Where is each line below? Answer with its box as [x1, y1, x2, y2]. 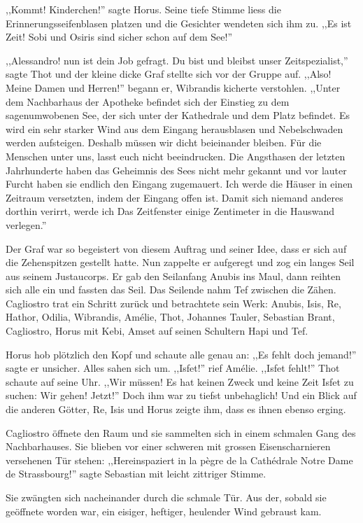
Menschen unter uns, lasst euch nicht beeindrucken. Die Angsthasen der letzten [6, 148, 346, 163]
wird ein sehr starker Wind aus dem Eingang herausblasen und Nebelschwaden [6, 121, 343, 136]
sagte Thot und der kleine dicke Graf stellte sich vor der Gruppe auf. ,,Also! [6, 67, 332, 81]
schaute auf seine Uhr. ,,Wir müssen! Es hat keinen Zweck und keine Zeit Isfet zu [6, 374, 354, 389]
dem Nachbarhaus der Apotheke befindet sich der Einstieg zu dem [6, 94, 290, 109]
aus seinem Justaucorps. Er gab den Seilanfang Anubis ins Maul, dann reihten [6, 268, 341, 283]
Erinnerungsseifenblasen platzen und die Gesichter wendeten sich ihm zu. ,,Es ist [6, 15, 352, 30]
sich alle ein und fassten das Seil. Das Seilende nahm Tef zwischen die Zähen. [6, 282, 336, 297]
